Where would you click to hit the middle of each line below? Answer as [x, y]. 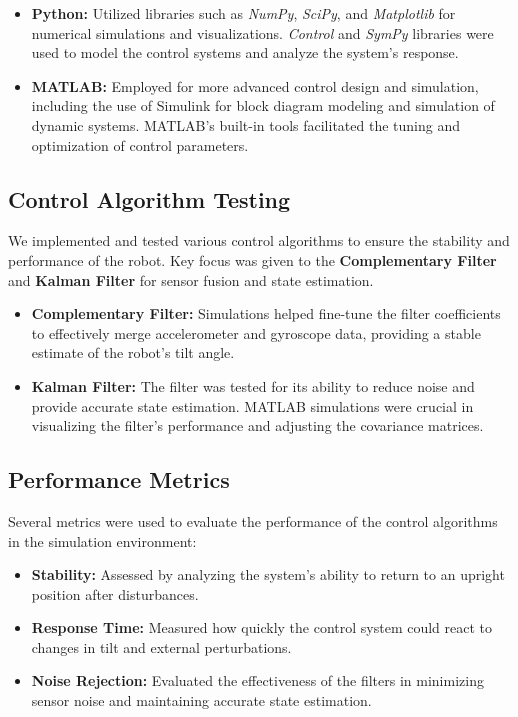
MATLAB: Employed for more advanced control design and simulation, [255, 85]
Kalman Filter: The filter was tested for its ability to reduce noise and [253, 385]
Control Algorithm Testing [149, 198]
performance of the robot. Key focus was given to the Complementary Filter [252, 259]
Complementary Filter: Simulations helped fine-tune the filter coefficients [266, 313]
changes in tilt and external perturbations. [161, 646]
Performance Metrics [119, 479]
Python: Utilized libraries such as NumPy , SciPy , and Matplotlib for [243, 13]
